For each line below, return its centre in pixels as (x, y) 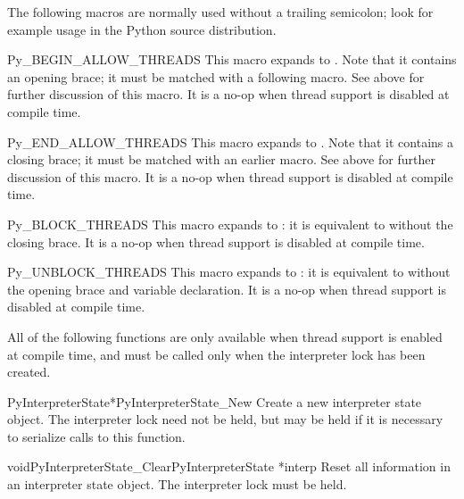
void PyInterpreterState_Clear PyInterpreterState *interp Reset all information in (229, 466)
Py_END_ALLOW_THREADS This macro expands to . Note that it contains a (231, 141)
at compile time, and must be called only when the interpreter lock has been (216, 354)
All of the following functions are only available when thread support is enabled (225, 336)
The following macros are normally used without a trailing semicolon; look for (220, 12)
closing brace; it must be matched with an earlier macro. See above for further (221, 159)
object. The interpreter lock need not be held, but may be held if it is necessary (225, 419)
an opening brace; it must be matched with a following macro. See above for (216, 76)
